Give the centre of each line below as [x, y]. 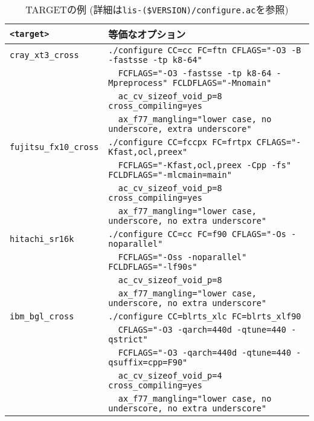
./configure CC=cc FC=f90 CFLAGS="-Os [197, 234]
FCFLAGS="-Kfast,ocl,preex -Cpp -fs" [205, 165]
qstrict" [128, 339]
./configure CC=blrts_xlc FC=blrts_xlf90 [205, 316]
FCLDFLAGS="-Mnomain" [222, 83]
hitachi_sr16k [42, 239]
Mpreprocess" [138, 83]
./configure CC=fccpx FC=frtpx [180, 142]
